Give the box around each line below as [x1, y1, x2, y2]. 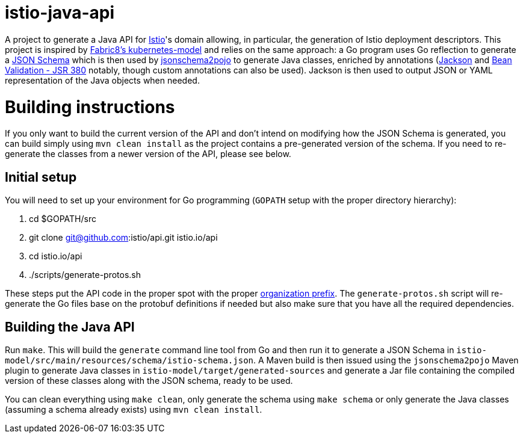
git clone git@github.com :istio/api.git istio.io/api [29, 232, 218, 243]
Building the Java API [5, 319, 135, 335]
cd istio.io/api [29, 251, 82, 262]
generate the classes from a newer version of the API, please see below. [5, 149, 291, 159]
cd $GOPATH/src [29, 214, 96, 224]
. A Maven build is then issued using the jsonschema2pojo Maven [253, 354, 519, 365]
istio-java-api [5, 2, 115, 23]
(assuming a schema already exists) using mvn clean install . [5, 404, 262, 415]
